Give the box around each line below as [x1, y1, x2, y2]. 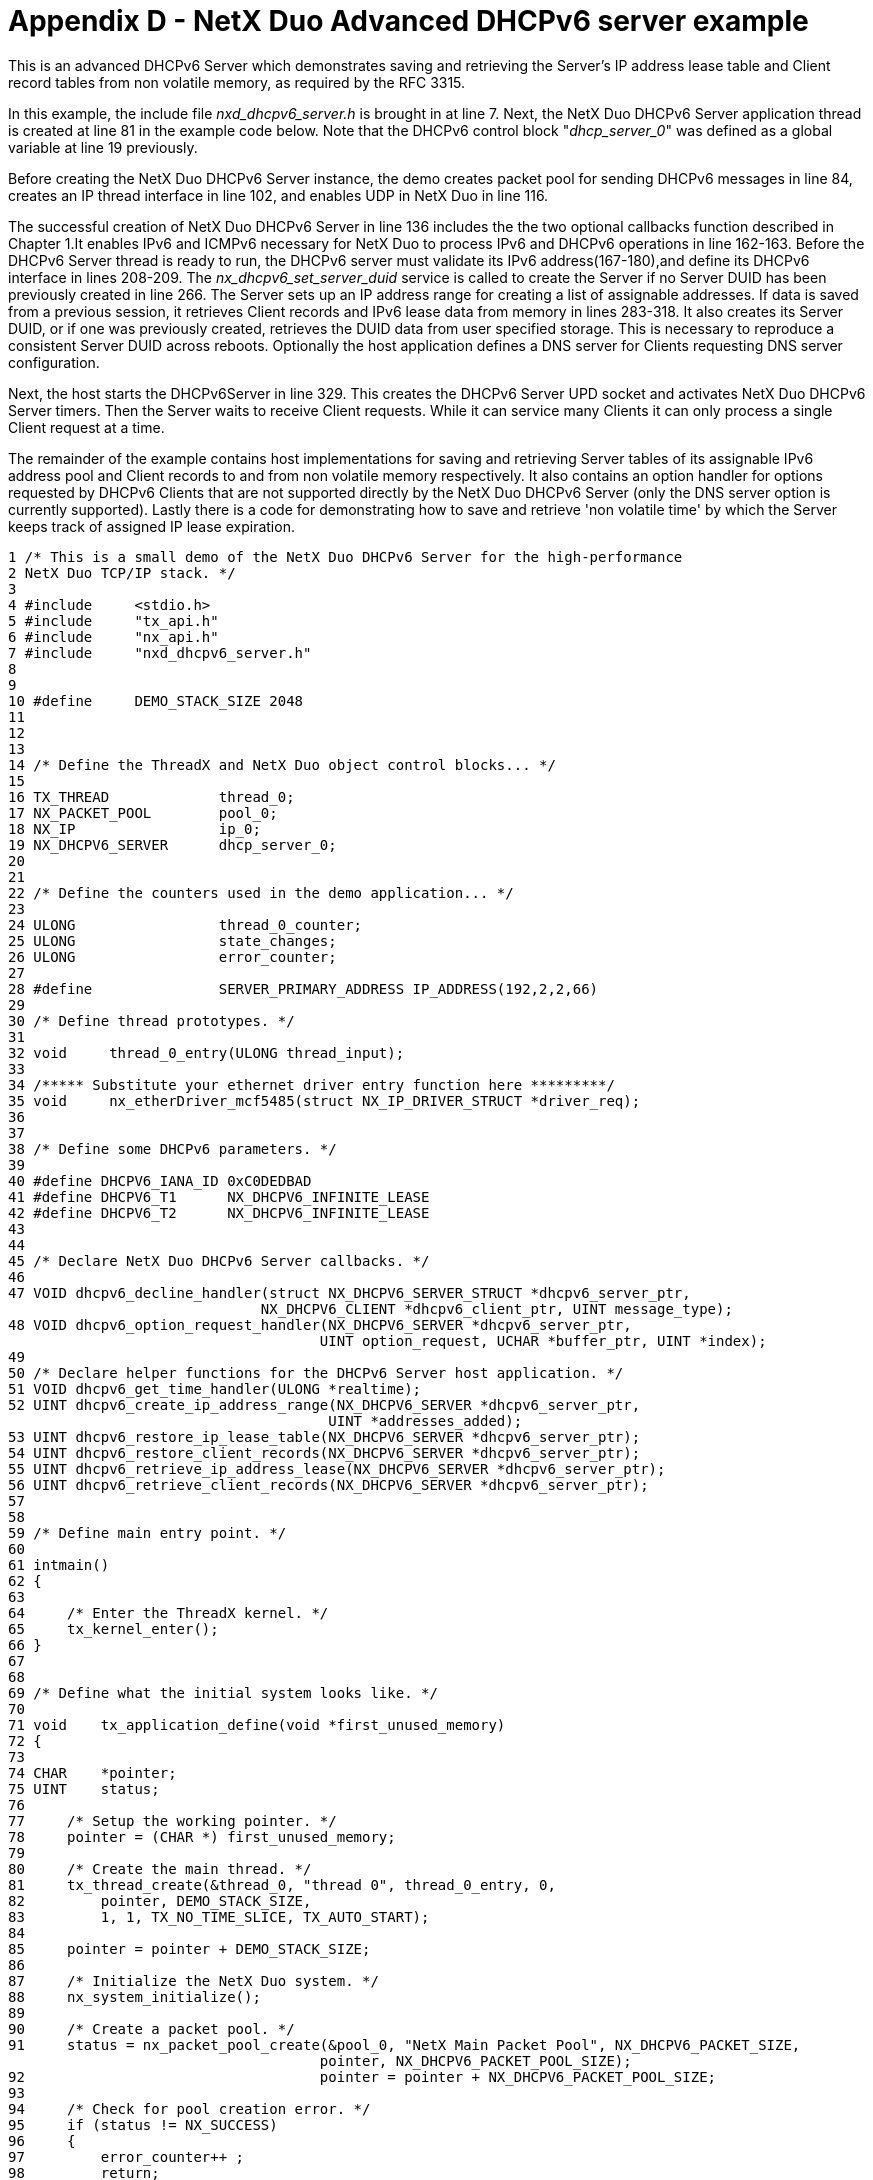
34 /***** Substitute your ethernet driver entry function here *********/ [8, 1076, 615, 1093]
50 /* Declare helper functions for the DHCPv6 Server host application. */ [8, 1364, 624, 1381]
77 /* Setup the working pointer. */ [8, 1812, 337, 1829]
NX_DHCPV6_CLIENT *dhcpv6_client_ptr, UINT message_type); [260, 1300, 733, 1317]
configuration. [8, 353, 100, 371]
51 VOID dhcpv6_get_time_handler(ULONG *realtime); [8, 1380, 422, 1397]
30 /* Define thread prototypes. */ [8, 1012, 295, 1029]
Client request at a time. [8, 418, 165, 436]
